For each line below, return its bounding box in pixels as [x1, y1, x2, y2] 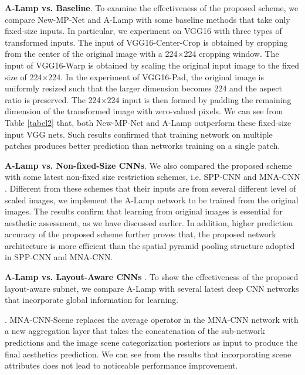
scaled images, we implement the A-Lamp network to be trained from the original [5, 193, 299, 206]
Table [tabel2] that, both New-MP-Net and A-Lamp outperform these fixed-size [5, 116, 292, 128]
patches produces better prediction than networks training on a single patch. [5, 139, 280, 152]
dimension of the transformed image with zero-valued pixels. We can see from [5, 105, 283, 117]
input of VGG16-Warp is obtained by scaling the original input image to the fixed [5, 59, 300, 71]
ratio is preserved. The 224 [5, 93, 101, 105]
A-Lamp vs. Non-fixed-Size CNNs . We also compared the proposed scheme [5, 159, 292, 171]
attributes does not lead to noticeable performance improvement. [5, 359, 238, 371]
